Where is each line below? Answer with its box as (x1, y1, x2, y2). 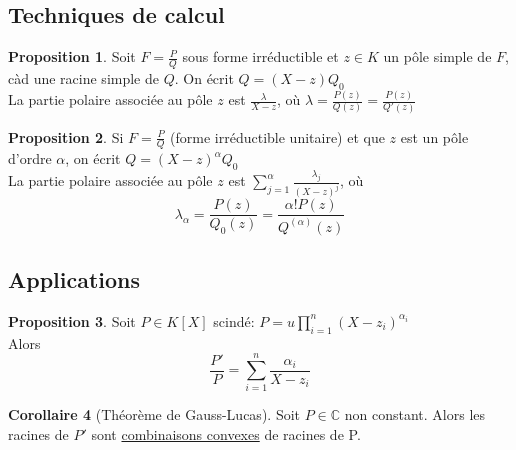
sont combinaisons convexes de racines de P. (91, 423, 361, 444)
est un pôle (400, 126, 469, 147)
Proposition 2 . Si (8, 126, 124, 147)
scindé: (213, 310, 255, 331)
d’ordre (8, 148, 52, 169)
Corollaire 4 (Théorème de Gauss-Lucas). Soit (8, 404, 301, 425)
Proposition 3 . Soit (8, 310, 136, 331)
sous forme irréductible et (182, 46, 339, 67)
